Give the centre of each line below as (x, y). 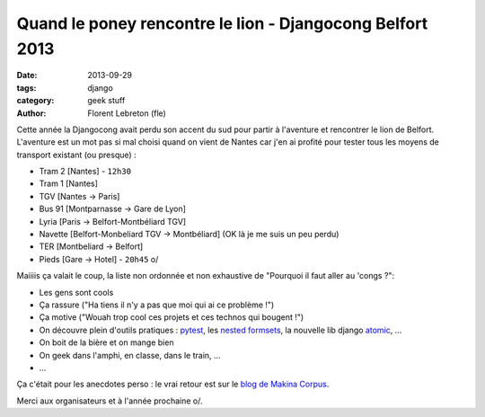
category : (35, 101)
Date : (27, 75)
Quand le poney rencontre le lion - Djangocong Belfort (222, 23)
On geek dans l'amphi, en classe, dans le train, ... (130, 355)
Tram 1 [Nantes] (69, 183)
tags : (26, 88)
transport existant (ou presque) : (76, 155)
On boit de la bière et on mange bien (106, 342)
